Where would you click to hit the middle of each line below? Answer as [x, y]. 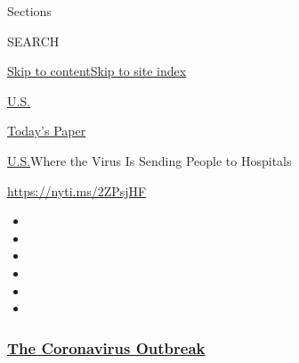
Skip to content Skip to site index [97, 71]
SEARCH [33, 41]
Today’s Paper [47, 131]
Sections [29, 11]
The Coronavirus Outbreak [106, 347]
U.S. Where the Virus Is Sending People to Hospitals [149, 160]
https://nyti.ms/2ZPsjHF [77, 190]
